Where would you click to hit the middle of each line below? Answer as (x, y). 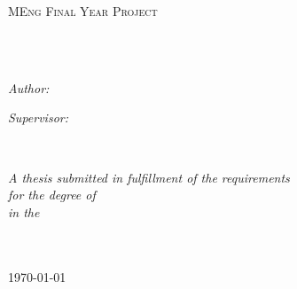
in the (24, 211)
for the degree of (52, 195)
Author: (29, 87)
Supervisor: (38, 117)
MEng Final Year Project (83, 11)
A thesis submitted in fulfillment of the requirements (149, 177)
